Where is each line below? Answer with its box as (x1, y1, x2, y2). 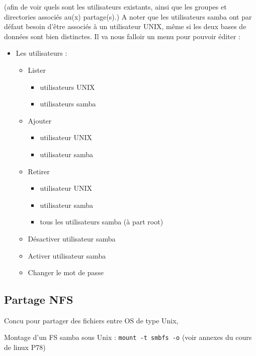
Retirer (28, 166, 50, 176)
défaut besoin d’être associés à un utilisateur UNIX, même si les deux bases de (4, 21, 246, 32)
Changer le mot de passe (28, 267, 104, 278)
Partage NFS (4, 292, 73, 307)
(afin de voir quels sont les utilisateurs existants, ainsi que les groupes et (4, 2, 227, 12)
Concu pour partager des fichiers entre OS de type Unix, (4, 315, 179, 325)
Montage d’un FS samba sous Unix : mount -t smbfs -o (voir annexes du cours (4, 332, 252, 342)
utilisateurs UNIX (40, 81, 95, 92)
